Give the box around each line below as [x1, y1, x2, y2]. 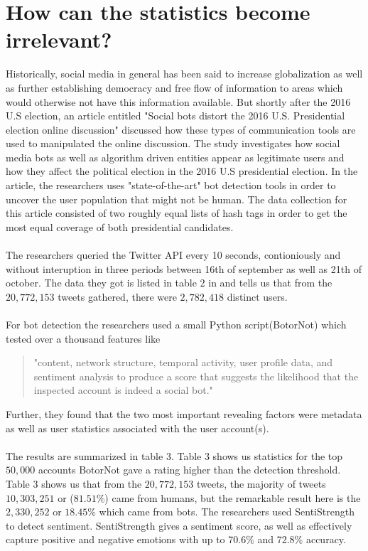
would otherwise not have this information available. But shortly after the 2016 [6, 94, 351, 109]
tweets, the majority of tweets [196, 476, 326, 491]
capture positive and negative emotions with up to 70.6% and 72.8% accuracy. [6, 532, 346, 547]
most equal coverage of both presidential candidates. [6, 219, 234, 234]
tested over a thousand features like [6, 331, 161, 346]
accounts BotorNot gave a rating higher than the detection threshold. [38, 462, 341, 477]
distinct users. [227, 289, 288, 304]
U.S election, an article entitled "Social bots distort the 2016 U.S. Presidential [6, 108, 345, 123]
